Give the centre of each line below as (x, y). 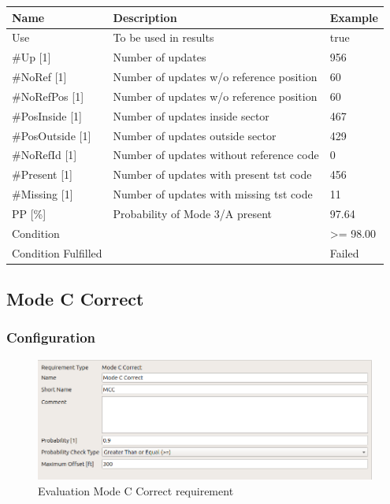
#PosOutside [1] (52, 135)
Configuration (51, 337)
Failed (344, 252)
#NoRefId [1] (45, 155)
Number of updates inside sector (191, 115)
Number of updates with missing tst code (213, 194)
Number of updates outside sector (195, 135)
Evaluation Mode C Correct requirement (136, 490)
